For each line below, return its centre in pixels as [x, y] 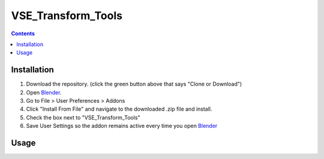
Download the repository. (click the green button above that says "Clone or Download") [134, 84]
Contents [23, 33]
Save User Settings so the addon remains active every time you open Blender [122, 126]
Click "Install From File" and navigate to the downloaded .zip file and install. [119, 109]
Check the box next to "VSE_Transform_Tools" [83, 117]
